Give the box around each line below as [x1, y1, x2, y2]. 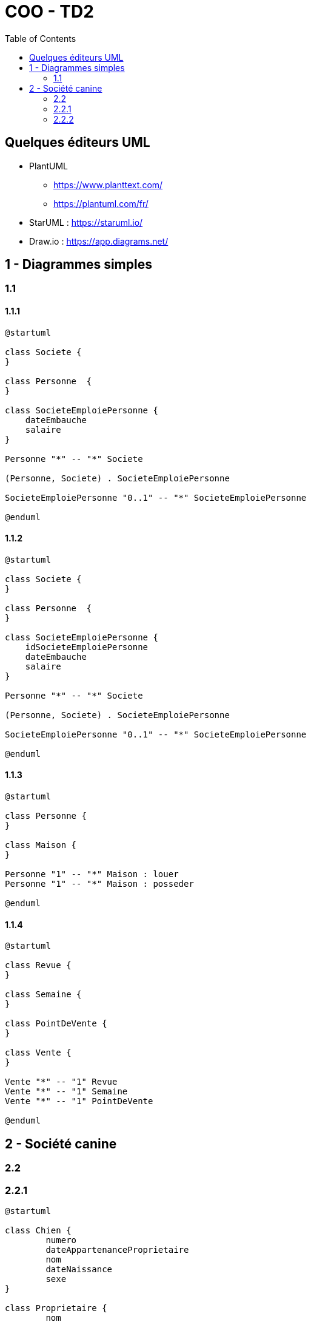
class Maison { [5, 840, 77, 850]
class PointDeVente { [5, 1019, 107, 1029]
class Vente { [5, 1048, 72, 1058]
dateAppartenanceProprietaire [45, 1244, 189, 1255]
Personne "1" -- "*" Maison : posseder [5, 879, 194, 889]
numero [45, 1235, 77, 1245]
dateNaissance [45, 1264, 113, 1274]
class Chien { [5, 1225, 72, 1235]
